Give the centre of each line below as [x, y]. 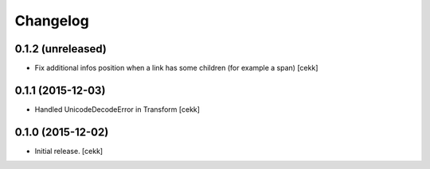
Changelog [52, 21]
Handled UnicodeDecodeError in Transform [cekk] [117, 109]
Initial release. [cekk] [69, 151]
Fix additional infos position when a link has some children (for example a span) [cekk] [176, 68]
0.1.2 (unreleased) [61, 49]
